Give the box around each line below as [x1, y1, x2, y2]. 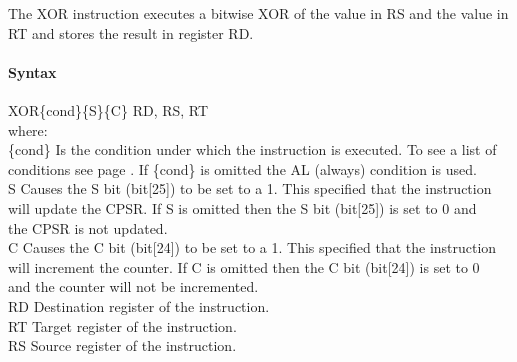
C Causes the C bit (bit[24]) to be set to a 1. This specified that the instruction [8, 237, 497, 258]
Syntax [8, 61, 57, 82]
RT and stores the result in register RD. [8, 22, 254, 43]
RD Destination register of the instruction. [8, 295, 270, 316]
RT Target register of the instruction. [8, 315, 237, 336]
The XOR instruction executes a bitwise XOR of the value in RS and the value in [8, 3, 509, 23]
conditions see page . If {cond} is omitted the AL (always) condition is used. [8, 158, 477, 179]
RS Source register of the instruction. [8, 335, 237, 356]
